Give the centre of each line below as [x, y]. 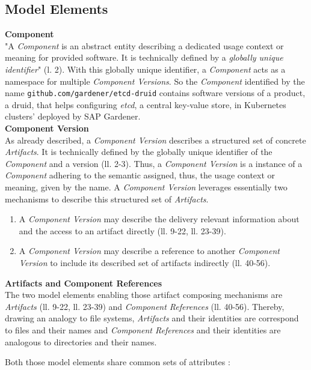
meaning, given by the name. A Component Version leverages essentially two [146, 187]
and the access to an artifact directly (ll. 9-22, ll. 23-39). [122, 230]
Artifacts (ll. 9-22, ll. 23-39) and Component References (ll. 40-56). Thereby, [145, 306]
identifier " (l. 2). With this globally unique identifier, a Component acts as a [145, 69]
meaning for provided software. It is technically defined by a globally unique [144, 57]
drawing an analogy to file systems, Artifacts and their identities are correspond [152, 318]
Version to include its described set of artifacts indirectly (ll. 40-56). [145, 262]
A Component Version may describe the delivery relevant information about [159, 219]
